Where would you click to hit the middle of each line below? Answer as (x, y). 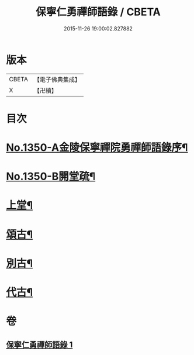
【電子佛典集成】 (57, 80)
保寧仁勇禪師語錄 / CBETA (98, 12)
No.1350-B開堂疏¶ (51, 177)
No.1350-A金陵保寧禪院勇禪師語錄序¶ (97, 148)
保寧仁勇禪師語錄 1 (39, 345)
